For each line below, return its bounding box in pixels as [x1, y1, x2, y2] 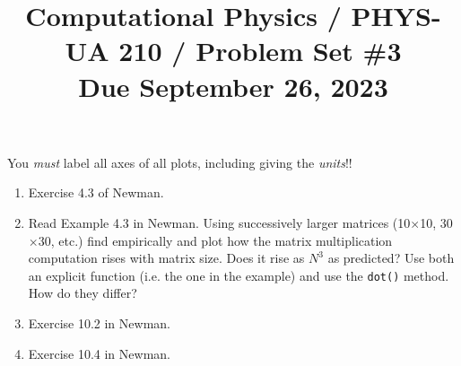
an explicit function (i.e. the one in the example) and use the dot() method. [28, 266, 449, 284]
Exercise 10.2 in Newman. [28, 313, 170, 332]
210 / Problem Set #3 [118, 32, 402, 69]
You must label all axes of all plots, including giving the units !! [7, 152, 352, 171]
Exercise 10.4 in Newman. [28, 344, 170, 362]
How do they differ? [28, 283, 137, 302]
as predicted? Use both [327, 248, 455, 267]
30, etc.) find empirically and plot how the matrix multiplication [38, 231, 393, 249]
